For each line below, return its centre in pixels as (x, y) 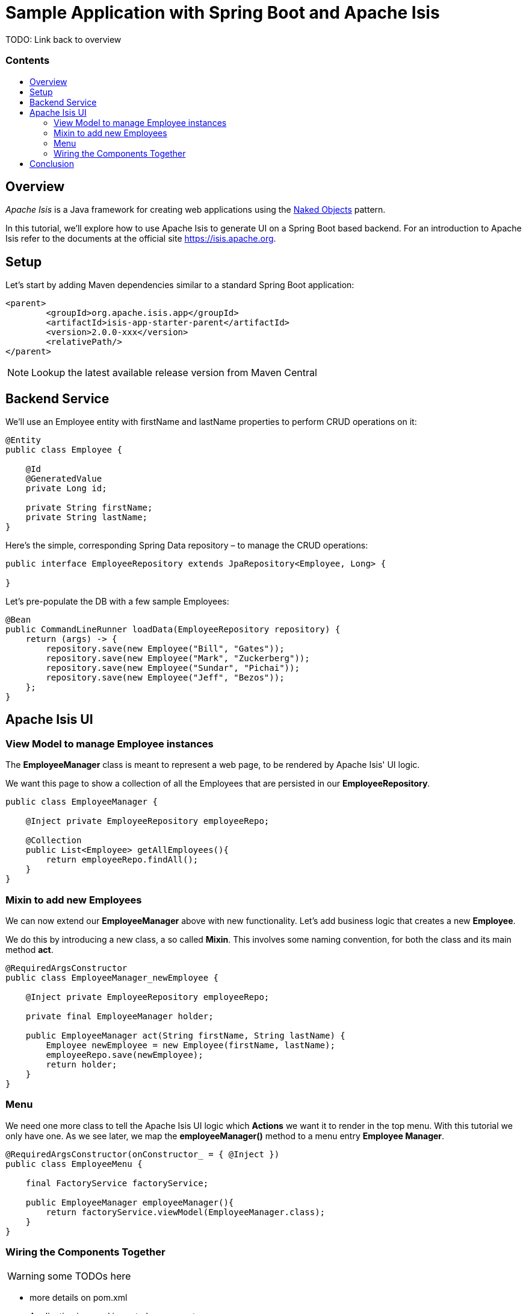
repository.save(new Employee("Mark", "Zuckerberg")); (178, 659)
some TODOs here (89, 1276)
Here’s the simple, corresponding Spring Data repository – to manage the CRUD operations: (187, 545)
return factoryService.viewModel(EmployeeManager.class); (186, 1212)
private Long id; (66, 489)
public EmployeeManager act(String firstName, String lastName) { (185, 1036)
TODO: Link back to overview (63, 39)
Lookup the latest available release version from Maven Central (174, 373)
